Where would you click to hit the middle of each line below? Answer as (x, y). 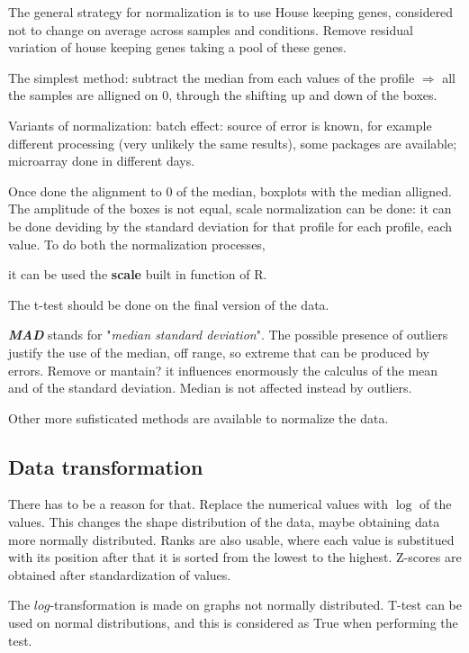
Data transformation (106, 466)
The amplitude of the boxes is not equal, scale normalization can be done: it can (230, 209)
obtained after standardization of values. (120, 574)
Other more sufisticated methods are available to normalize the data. (198, 417)
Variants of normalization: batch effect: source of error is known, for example (220, 125)
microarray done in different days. (102, 161)
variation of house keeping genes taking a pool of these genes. (177, 47)
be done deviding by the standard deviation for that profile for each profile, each (230, 226)
